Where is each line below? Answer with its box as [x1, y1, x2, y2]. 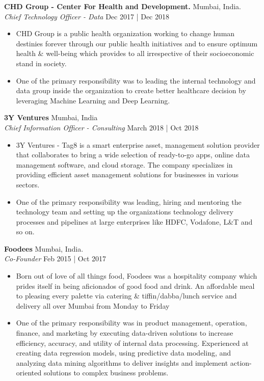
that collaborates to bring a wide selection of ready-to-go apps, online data [16, 149, 250, 160]
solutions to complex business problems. [43, 367, 169, 378]
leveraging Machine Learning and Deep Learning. [16, 95, 170, 105]
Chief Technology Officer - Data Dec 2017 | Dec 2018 [4, 11, 169, 21]
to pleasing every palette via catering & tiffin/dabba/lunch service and [16, 290, 237, 301]
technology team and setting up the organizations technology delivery [16, 206, 233, 217]
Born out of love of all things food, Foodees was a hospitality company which [16, 270, 257, 281]
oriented [16, 367, 42, 378]
